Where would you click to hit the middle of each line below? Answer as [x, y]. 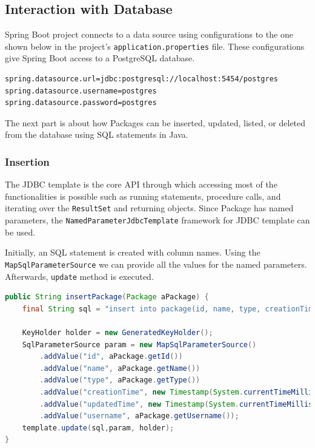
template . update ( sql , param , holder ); [98, 428]
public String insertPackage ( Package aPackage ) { [107, 297]
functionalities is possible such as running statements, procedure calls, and [143, 196]
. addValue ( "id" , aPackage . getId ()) [111, 357]
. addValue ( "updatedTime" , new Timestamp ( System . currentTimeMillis [176, 404]
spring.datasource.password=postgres [81, 103]
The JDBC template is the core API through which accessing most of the [141, 184]
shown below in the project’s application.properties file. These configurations [155, 46]
